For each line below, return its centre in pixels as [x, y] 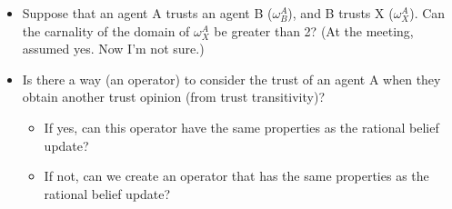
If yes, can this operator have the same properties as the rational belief [241, 127]
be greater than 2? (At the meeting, [314, 30]
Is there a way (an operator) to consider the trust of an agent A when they [231, 79]
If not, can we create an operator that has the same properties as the [236, 176]
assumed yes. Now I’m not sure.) [113, 49]
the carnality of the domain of [106, 30]
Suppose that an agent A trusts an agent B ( [147, 13]
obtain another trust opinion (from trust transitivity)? [174, 97]
